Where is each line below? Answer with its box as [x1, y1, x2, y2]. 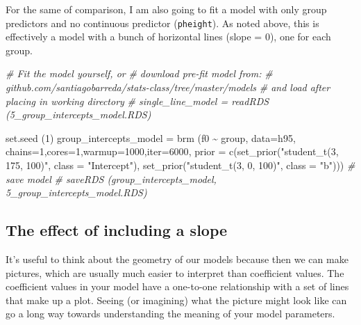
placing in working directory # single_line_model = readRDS [6, 93, 269, 108]
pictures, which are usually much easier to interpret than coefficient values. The [6, 265, 344, 280]
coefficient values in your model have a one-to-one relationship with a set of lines [6, 279, 349, 294]
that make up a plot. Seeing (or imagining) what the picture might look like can [6, 292, 347, 307]
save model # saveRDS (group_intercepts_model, [6, 171, 217, 186]
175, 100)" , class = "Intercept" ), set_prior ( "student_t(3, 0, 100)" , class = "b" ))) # [6, 158, 355, 172]
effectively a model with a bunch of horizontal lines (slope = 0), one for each [6, 29, 331, 44]
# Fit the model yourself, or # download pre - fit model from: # [6, 66, 273, 81]
